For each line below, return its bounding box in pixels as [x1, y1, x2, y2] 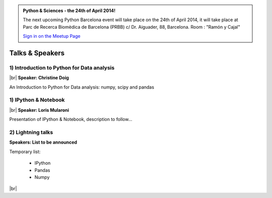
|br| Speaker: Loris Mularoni [9, 107, 70, 113]
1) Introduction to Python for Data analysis [9, 64, 115, 71]
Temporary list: [9, 149, 41, 155]
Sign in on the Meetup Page [23, 33, 81, 39]
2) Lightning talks [9, 129, 53, 136]
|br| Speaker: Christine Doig [9, 75, 69, 81]
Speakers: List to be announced [9, 139, 78, 146]
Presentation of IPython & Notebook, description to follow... [9, 116, 132, 122]
